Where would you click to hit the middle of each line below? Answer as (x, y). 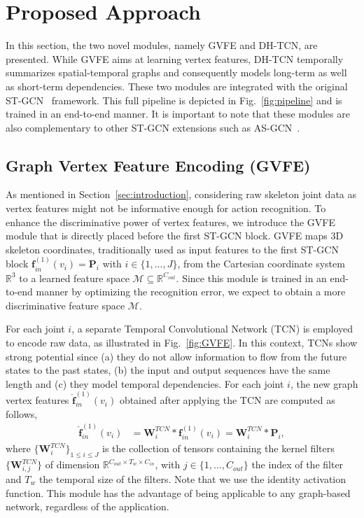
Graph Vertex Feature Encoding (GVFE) (158, 165)
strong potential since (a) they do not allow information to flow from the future (176, 356)
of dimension (72, 464)
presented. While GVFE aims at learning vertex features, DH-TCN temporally (175, 58)
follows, (22, 413)
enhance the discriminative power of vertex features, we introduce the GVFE (170, 222)
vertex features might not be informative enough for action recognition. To (166, 208)
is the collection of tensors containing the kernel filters (218, 448)
